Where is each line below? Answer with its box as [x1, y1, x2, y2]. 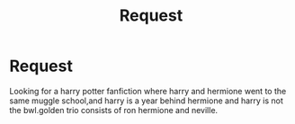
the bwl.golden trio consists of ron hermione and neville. [9, 104, 219, 115]
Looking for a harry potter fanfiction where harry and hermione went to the [9, 85, 287, 96]
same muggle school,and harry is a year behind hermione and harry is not [9, 95, 283, 106]
